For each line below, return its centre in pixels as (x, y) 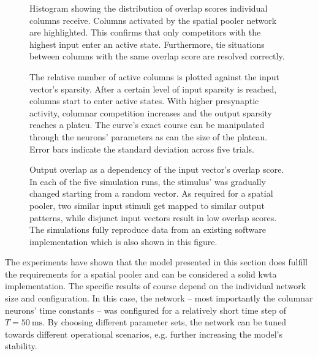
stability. (21, 346)
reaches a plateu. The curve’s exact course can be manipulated (147, 125)
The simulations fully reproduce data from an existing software (148, 229)
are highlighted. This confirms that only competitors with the (145, 32)
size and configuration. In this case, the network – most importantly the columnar (159, 298)
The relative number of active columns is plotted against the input (154, 76)
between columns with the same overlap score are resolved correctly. (157, 56)
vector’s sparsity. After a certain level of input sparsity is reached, (153, 89)
